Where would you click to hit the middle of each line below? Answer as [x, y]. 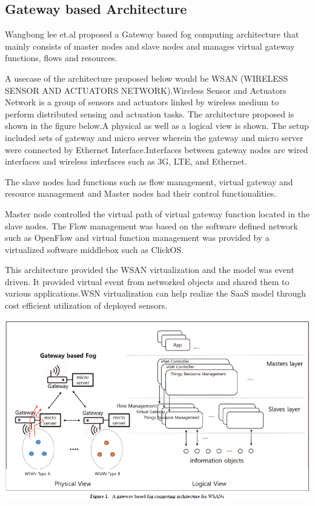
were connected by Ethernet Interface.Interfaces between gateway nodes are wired [157, 149]
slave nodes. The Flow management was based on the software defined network [151, 225]
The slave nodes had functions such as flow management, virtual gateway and [149, 181]
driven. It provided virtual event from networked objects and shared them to [147, 281]
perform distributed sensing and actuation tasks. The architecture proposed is [150, 113]
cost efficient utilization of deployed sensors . [86, 305]
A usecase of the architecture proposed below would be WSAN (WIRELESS [147, 78]
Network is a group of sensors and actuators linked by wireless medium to [142, 102]
